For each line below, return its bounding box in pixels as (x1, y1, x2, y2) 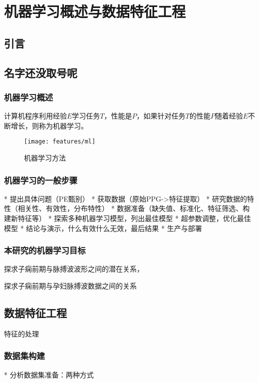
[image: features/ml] (24, 138, 96, 145)
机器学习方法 (24, 152, 66, 162)
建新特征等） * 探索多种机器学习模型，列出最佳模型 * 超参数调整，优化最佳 (4, 213, 251, 223)
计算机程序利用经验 (4, 110, 67, 121)
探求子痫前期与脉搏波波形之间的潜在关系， (4, 263, 144, 274)
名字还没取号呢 (4, 64, 77, 80)
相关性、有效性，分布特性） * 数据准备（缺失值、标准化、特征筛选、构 (17, 203, 250, 213)
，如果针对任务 (136, 110, 186, 121)
